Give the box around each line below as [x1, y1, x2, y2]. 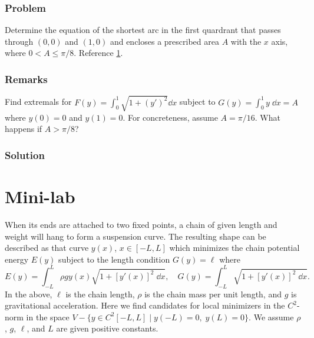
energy [5, 253, 29, 265]
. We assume [249, 310, 294, 323]
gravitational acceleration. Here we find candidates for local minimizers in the [5, 299, 285, 312]
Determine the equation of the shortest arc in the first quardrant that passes [5, 24, 281, 36]
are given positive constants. [56, 322, 158, 334]
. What [254, 111, 280, 123]
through [5, 35, 34, 47]
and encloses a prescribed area [110, 35, 219, 47]
